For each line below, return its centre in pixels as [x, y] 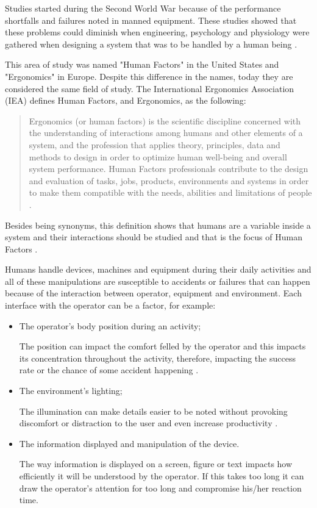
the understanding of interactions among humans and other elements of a [166, 133]
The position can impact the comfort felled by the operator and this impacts [162, 346]
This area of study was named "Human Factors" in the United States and [142, 64]
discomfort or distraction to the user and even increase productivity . [148, 423]
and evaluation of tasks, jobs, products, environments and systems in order [169, 180]
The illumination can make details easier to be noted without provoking [153, 411]
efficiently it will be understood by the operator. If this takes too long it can [162, 476]
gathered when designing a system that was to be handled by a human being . [151, 44]
